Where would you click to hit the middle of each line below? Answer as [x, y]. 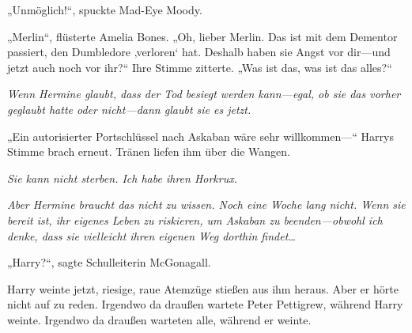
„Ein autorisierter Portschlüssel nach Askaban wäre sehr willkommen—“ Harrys [200, 136]
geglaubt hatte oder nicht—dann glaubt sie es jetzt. [129, 109]
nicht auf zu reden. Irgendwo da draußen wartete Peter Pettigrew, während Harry [205, 304]
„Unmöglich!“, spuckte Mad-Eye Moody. [105, 9]
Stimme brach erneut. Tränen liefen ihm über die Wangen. [149, 151]
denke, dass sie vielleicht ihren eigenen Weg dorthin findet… [151, 235]
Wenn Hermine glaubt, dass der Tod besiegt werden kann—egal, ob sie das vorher [204, 94]
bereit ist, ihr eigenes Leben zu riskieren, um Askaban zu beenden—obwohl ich [195, 219]
